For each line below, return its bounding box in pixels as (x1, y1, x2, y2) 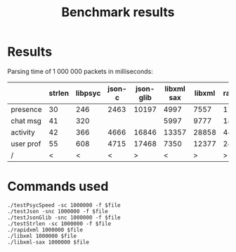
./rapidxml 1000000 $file (7, 226, 83, 233)
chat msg (11, 115, 42, 125)
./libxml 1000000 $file (7, 232, 77, 239)
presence (11, 104, 42, 114)
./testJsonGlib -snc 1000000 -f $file (7, 214, 121, 221)
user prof (11, 139, 41, 149)
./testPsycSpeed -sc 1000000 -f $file (7, 201, 121, 208)
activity (11, 127, 35, 137)
